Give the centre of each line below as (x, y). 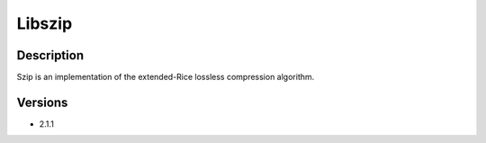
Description (50, 55)
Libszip (45, 23)
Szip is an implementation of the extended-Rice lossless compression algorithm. (166, 77)
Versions (42, 102)
